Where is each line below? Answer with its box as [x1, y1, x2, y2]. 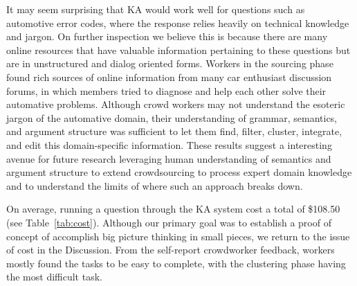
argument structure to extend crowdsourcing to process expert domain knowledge [6, 165, 352, 179]
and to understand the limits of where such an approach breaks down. [6, 178, 303, 193]
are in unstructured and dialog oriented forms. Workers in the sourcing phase [6, 56, 333, 71]
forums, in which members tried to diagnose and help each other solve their [6, 83, 327, 98]
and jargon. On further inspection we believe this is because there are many [6, 29, 328, 44]
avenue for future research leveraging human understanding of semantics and [6, 151, 331, 166]
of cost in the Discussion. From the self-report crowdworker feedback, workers [6, 242, 335, 257]
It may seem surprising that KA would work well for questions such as [6, 2, 305, 16]
